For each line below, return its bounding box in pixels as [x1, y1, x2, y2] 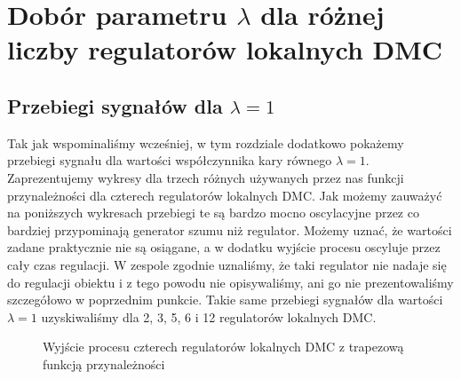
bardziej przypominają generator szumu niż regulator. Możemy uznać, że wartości [7, 220, 452, 239]
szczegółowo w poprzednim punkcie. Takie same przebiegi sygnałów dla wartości [7, 290, 443, 309]
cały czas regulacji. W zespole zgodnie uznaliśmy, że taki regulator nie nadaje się [7, 255, 447, 273]
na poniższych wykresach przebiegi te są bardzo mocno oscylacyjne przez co [7, 203, 419, 222]
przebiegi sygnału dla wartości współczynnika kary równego [7, 151, 332, 170]
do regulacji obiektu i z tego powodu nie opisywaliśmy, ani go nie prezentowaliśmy [7, 272, 454, 291]
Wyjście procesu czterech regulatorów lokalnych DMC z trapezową [43, 337, 404, 356]
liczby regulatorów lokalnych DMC [7, 31, 443, 67]
